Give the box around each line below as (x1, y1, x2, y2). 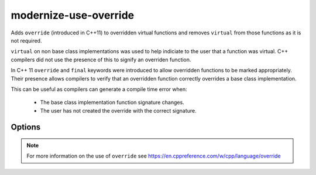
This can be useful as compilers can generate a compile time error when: (11, 85, 187, 93)
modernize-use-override (11, 9, 135, 22)
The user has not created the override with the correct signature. (40, 107, 197, 114)
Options (11, 123, 41, 132)
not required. (11, 37, 42, 44)
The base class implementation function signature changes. (40, 99, 184, 106)
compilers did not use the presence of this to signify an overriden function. (11, 56, 191, 63)
